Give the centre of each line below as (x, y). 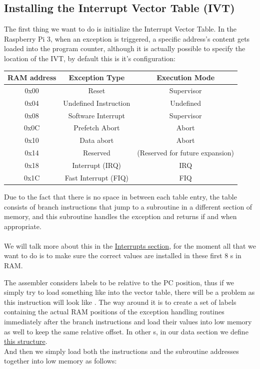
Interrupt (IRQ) (97, 165)
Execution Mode (186, 77)
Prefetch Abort (97, 128)
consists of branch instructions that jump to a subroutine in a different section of (128, 206)
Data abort (97, 140)
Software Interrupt (96, 115)
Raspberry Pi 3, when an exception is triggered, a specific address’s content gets (127, 38)
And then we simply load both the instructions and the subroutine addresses (121, 351)
